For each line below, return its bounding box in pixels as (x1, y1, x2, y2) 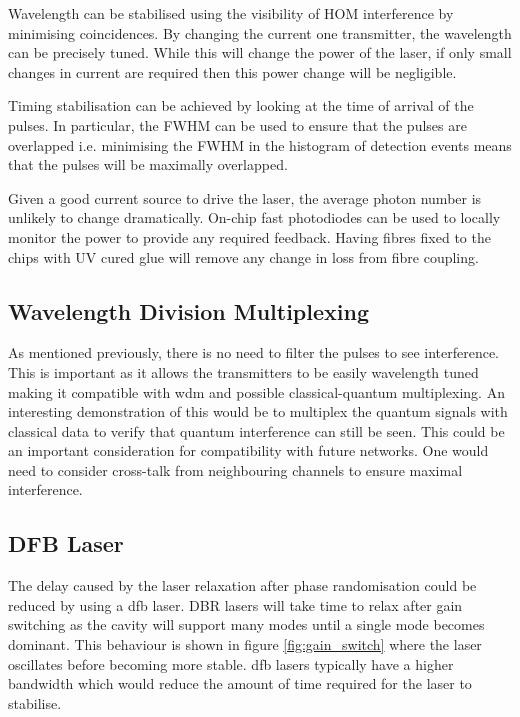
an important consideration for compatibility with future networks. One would (8, 440, 489, 461)
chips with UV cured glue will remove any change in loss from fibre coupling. (8, 246, 479, 267)
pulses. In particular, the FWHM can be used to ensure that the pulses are (8, 114, 467, 135)
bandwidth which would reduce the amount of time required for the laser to (8, 673, 472, 694)
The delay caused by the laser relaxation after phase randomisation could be (8, 575, 477, 596)
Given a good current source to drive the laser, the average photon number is (8, 187, 482, 208)
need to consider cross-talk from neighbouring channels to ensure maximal (8, 459, 463, 480)
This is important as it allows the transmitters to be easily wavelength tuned (8, 361, 479, 382)
